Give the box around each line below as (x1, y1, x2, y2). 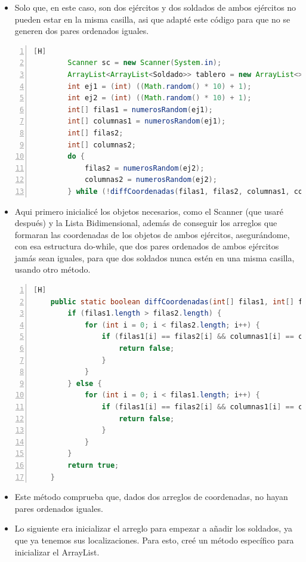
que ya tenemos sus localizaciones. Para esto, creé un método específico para (14, 533, 294, 546)
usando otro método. (14, 263, 91, 276)
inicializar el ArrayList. (14, 545, 100, 558)
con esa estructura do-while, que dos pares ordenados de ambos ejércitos (14, 240, 279, 252)
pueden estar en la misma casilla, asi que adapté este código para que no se (14, 13, 290, 25)
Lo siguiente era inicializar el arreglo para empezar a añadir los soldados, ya (14, 522, 292, 535)
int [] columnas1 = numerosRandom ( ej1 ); (67, 117, 226, 126)
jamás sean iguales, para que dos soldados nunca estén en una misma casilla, (14, 251, 295, 264)
